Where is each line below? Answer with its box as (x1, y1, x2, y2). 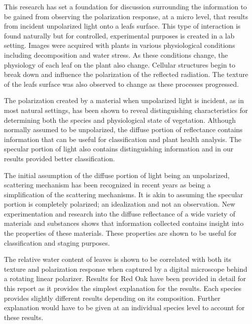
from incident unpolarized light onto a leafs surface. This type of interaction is (4, 21, 241, 31)
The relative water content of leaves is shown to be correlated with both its (4, 254, 231, 264)
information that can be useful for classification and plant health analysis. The (4, 134, 242, 144)
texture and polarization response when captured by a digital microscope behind (4, 263, 248, 274)
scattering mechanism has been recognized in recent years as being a (4, 180, 211, 190)
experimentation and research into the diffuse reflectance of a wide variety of (4, 208, 235, 218)
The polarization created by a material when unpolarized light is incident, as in (4, 95, 244, 106)
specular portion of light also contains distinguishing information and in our (4, 144, 233, 154)
